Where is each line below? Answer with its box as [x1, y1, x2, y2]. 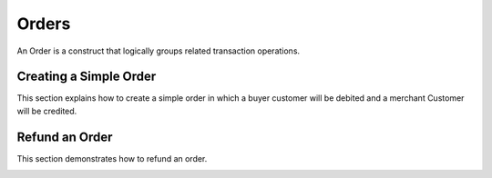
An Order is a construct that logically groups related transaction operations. [16, 45, 301, 56]
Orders [16, 14, 71, 34]
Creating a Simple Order [16, 69, 157, 84]
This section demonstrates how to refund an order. [16, 153, 208, 163]
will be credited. [16, 105, 77, 116]
